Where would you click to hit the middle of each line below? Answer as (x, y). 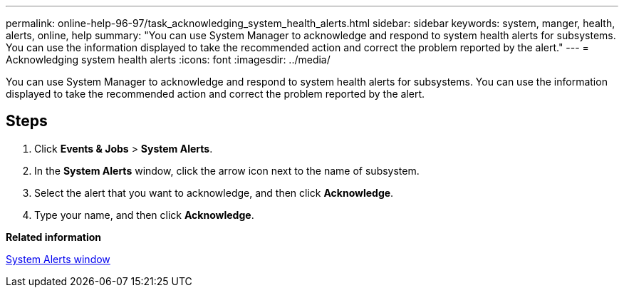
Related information (54, 237)
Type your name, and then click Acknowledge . (144, 215)
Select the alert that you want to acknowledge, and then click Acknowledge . (214, 192)
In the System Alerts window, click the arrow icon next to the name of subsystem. (227, 170)
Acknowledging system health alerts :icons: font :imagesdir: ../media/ (168, 60)
